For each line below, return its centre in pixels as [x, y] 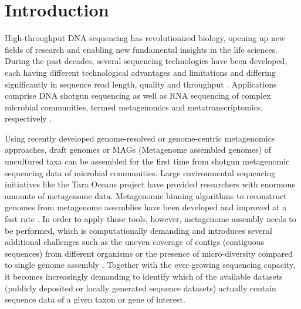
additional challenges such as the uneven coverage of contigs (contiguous [135, 242]
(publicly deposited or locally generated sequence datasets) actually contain [141, 288]
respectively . [28, 118]
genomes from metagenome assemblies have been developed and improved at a [146, 207]
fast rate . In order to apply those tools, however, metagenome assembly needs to [150, 219]
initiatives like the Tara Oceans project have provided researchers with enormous [150, 184]
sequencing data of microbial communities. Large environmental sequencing [140, 172]
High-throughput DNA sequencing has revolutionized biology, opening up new [145, 38]
